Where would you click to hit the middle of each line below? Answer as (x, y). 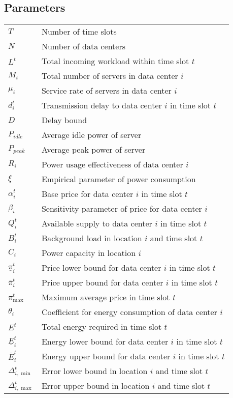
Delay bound (64, 120)
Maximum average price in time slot (106, 297)
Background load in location (92, 238)
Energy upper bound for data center (106, 356)
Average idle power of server (91, 135)
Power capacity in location (89, 253)
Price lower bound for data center (101, 268)
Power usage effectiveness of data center (112, 164)
